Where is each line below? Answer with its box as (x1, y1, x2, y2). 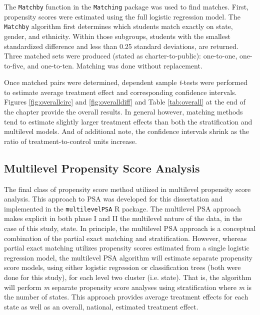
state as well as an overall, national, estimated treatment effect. (4, 301, 198, 311)
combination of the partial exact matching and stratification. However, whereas (4, 232, 247, 243)
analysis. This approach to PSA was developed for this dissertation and (4, 193, 223, 204)
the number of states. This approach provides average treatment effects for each (4, 291, 248, 302)
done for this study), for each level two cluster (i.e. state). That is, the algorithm (4, 272, 251, 282)
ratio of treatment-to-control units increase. (4, 135, 137, 146)
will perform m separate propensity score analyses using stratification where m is (4, 281, 252, 292)
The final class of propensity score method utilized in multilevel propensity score (4, 183, 251, 194)
